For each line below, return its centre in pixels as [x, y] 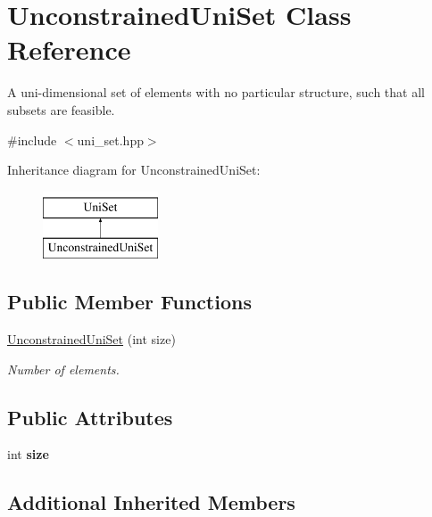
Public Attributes [90, 417]
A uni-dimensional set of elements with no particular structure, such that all [216, 92]
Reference [69, 49]
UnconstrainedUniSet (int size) [91, 339]
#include [32, 140]
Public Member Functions [129, 302]
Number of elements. [63, 369]
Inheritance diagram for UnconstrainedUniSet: [134, 170]
